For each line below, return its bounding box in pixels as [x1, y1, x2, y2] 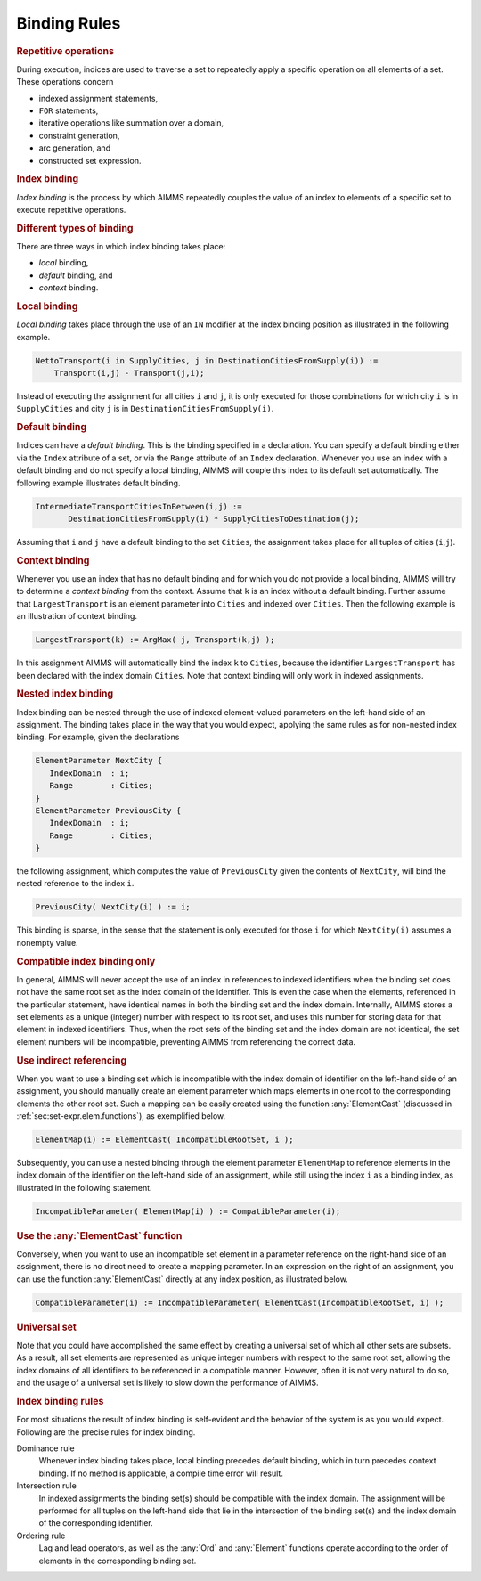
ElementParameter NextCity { [35, 755, 163, 766]
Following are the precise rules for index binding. [16, 1426, 196, 1438]
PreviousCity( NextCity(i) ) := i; [35, 902, 191, 912]
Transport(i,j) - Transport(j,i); [53, 368, 205, 379]
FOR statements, [38, 105, 99, 116]
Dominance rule [16, 1443, 75, 1454]
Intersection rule [16, 1480, 77, 1491]
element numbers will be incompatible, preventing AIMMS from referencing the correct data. [16, 1036, 356, 1047]
